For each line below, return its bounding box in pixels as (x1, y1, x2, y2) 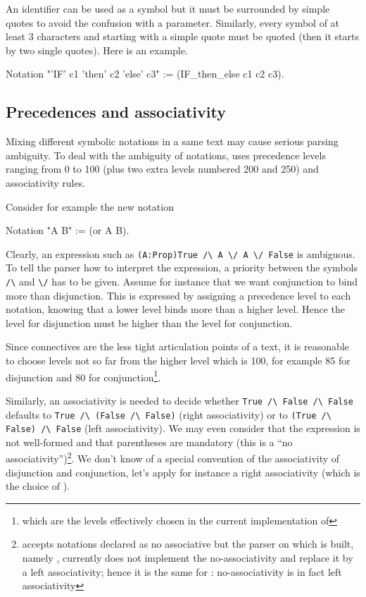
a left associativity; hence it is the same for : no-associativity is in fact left (22, 564, 342, 579)
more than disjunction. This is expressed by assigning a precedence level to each (6, 288, 351, 302)
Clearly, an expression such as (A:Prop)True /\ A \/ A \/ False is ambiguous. (6, 246, 355, 261)
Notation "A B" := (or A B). (6, 223, 130, 238)
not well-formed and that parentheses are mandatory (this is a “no (6, 434, 293, 449)
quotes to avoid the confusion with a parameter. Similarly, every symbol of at (6, 15, 340, 30)
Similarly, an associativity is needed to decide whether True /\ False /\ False (6, 393, 353, 407)
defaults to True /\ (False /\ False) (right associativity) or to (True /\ (6, 407, 332, 421)
